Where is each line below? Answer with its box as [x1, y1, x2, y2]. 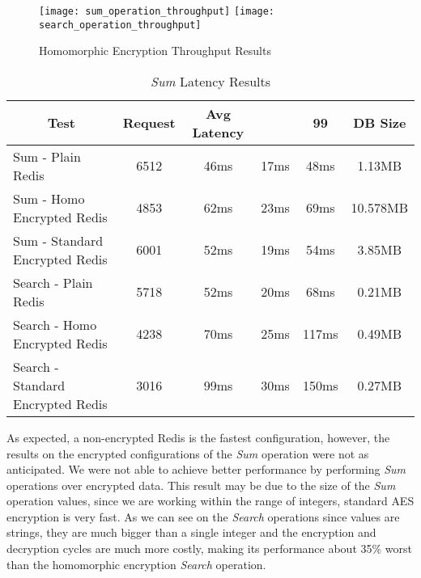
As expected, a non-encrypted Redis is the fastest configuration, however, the [6, 428, 390, 445]
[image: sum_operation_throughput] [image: [39, 6, 275, 17]
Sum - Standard [13, 230, 104, 250]
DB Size [353, 113, 406, 133]
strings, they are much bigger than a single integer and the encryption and [6, 524, 376, 541]
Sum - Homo [13, 188, 85, 208]
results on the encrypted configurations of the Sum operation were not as [6, 445, 369, 462]
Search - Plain [13, 272, 93, 292]
